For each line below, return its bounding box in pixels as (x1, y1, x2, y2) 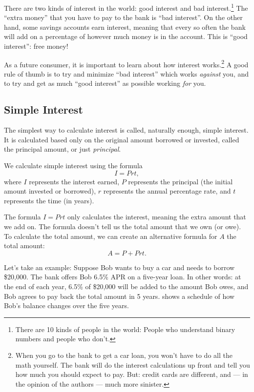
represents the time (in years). (4, 195, 94, 205)
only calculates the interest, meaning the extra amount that (67, 212, 246, 222)
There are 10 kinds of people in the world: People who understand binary (15, 324, 235, 334)
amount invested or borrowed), (4, 186, 96, 196)
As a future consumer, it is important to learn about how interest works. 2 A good (4, 58, 249, 69)
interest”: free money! (4, 41, 68, 51)
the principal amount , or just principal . (4, 144, 121, 154)
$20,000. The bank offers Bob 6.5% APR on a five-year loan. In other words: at (4, 272, 241, 282)
